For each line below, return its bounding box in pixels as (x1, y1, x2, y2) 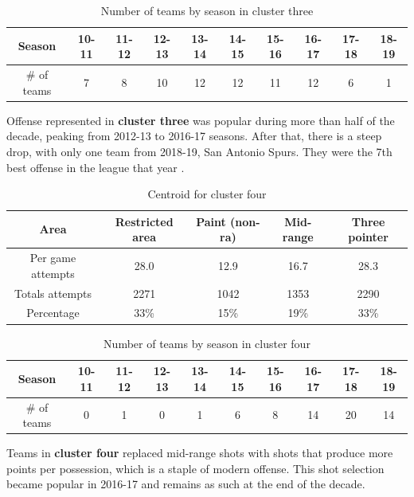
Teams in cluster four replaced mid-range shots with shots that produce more (6, 444, 393, 461)
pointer (348, 229, 389, 245)
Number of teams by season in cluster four (103, 335, 310, 351)
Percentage (26, 304, 80, 321)
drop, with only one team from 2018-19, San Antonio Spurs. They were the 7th (6, 143, 393, 159)
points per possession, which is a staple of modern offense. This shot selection (6, 460, 385, 476)
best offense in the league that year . (6, 158, 185, 175)
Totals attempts (14, 284, 92, 301)
